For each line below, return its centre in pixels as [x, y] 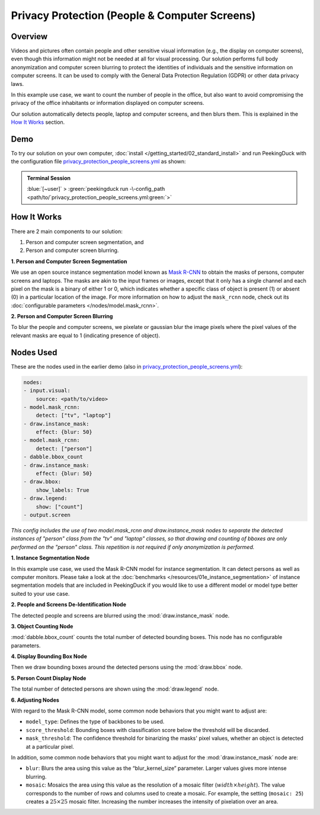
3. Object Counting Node [42, 626]
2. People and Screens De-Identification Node [69, 605]
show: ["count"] [59, 506]
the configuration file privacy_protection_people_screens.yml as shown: [98, 162]
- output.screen [47, 515]
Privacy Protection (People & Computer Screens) [133, 15]
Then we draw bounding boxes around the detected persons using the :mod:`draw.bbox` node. [127, 667]
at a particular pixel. [50, 746]
